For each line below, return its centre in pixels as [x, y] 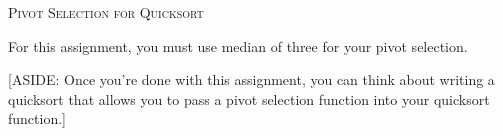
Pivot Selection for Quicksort [106, 12]
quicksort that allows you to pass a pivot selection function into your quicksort [249, 98]
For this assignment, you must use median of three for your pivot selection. [238, 45]
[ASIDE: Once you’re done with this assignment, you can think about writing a [251, 79]
